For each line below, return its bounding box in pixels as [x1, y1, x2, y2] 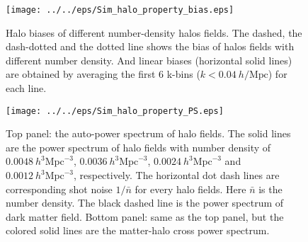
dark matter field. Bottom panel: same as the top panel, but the [6, 209, 284, 224]
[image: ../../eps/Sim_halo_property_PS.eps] [6, 105, 224, 116]
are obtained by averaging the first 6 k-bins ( [6, 67, 200, 81]
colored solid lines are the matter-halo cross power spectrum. [6, 223, 270, 238]
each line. [6, 81, 47, 96]
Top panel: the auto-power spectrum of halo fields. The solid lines [6, 126, 291, 141]
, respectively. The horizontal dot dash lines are [73, 168, 280, 183]
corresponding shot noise [6, 181, 113, 196]
